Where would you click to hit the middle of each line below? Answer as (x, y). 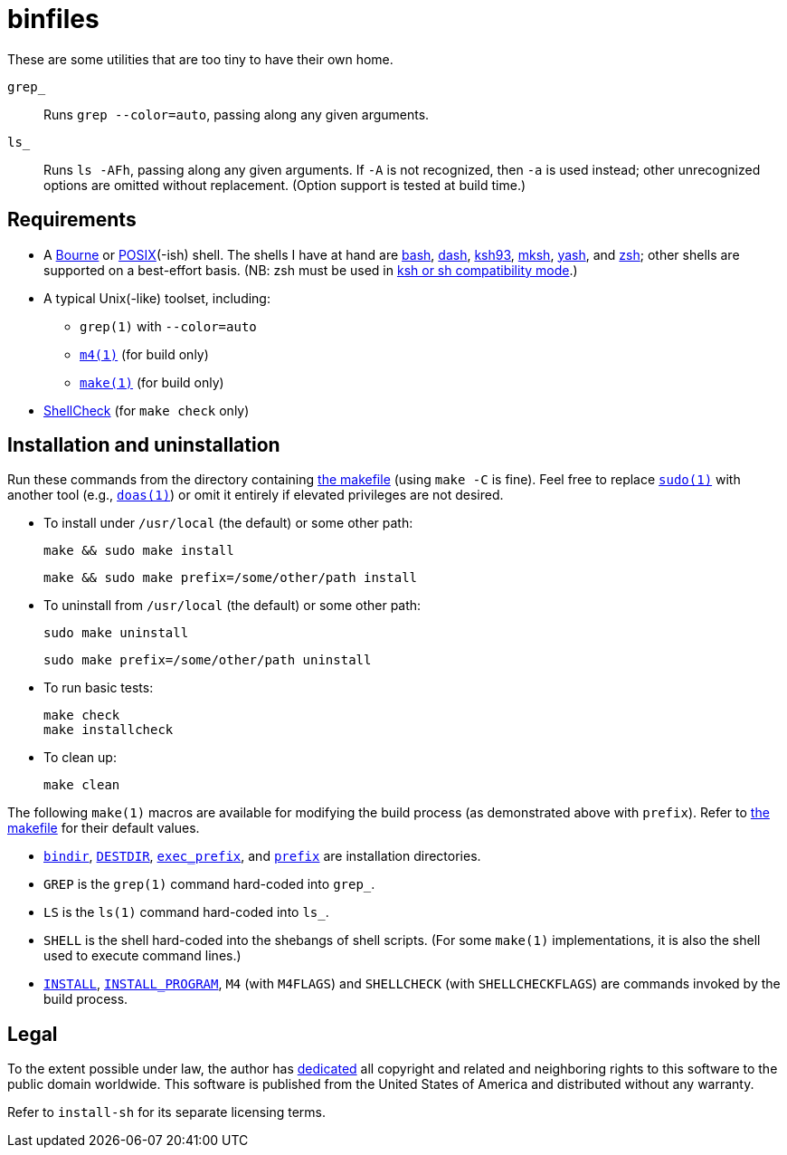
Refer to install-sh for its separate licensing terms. (167, 1112)
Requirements (72, 220)
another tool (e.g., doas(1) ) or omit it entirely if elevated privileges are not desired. (256, 495)
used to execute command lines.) (142, 956)
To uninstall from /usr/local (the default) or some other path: (232, 606)
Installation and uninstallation (144, 445)
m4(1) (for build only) (144, 354)
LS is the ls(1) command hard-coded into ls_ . (186, 912)
